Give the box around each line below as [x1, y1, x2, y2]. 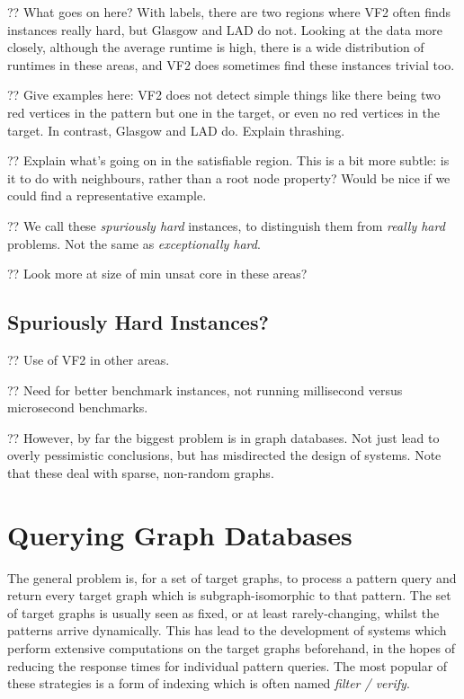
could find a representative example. [7, 186, 207, 205]
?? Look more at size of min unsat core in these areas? [7, 264, 308, 283]
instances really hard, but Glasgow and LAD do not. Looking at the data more [7, 20, 443, 39]
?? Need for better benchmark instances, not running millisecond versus [7, 380, 403, 399]
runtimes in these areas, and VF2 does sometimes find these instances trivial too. [7, 55, 455, 74]
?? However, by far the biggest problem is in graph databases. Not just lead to [7, 428, 440, 447]
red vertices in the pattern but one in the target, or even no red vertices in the [7, 102, 441, 121]
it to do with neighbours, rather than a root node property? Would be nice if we [7, 168, 451, 187]
